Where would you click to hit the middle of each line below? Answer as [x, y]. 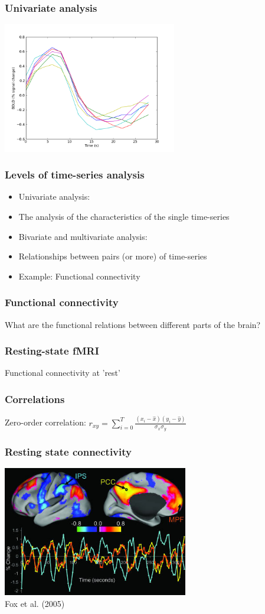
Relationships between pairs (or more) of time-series [113, 256]
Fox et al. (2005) [35, 604]
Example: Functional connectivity [79, 276]
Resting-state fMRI [52, 351]
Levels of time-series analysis [75, 175]
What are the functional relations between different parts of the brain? [133, 324]
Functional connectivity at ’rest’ [63, 373]
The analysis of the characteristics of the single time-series [124, 217]
